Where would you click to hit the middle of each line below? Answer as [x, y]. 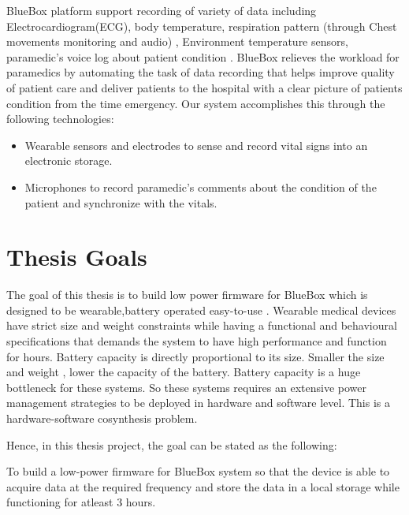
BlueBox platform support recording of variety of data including [162, 10]
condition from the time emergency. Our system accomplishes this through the [196, 103]
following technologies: [60, 119]
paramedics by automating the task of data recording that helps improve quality [201, 72]
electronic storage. [69, 160]
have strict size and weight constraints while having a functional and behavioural [202, 325]
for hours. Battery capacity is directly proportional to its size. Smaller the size [195, 356]
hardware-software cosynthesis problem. [102, 418]
